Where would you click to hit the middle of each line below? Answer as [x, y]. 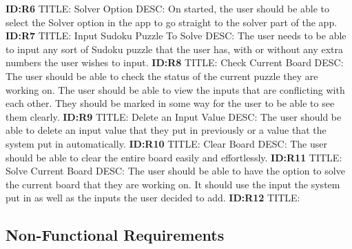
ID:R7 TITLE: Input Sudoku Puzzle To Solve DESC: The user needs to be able [176, 36]
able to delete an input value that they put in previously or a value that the [166, 130]
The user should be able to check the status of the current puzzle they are [162, 76]
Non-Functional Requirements [115, 235]
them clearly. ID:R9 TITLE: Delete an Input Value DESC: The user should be [174, 116]
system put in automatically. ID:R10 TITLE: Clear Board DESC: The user [166, 143]
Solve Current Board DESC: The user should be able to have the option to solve [175, 171]
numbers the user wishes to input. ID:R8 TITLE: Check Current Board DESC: [175, 62]
